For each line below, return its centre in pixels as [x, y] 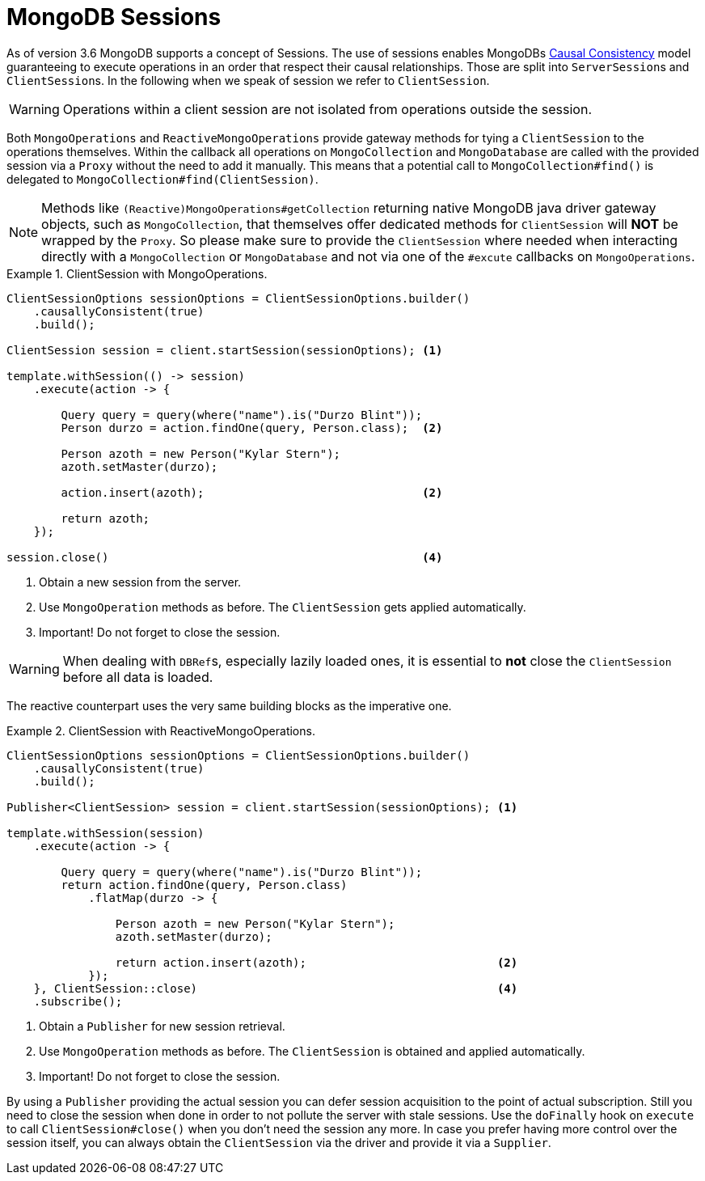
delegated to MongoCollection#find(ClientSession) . [163, 179]
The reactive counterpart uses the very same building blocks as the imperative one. [229, 705]
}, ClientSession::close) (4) [276, 988]
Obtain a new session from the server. [140, 582]
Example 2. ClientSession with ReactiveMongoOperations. [161, 730]
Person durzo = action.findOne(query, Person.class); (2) [252, 428]
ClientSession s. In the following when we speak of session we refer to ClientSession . [248, 80]
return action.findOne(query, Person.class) [204, 885]
